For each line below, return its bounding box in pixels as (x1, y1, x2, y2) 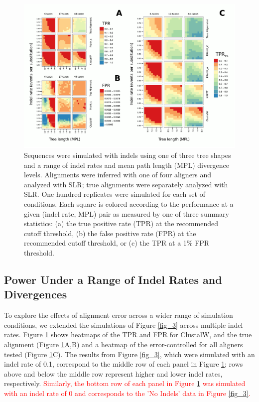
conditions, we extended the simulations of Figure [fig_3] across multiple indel (4, 319, 243, 330)
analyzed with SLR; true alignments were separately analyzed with (24, 179, 228, 189)
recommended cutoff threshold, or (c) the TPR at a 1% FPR (24, 238, 210, 248)
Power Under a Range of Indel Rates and (4, 271, 222, 287)
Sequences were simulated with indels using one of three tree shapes (24, 150, 231, 160)
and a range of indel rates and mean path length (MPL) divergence (24, 159, 230, 170)
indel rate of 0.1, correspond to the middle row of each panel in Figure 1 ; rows (4, 359, 243, 369)
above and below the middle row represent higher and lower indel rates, (4, 368, 223, 379)
